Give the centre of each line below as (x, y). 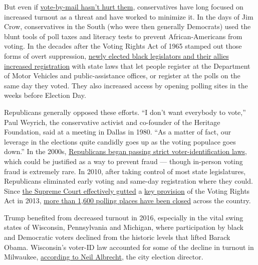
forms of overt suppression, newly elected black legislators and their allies (116, 55)
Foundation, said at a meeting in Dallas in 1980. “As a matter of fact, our (117, 132)
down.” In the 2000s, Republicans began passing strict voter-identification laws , (125, 151)
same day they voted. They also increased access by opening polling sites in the (126, 85)
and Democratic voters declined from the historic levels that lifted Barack (117, 237)
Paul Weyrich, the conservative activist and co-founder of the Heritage (112, 122)
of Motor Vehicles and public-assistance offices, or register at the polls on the (122, 76)
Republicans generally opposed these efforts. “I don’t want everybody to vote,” (125, 112)
